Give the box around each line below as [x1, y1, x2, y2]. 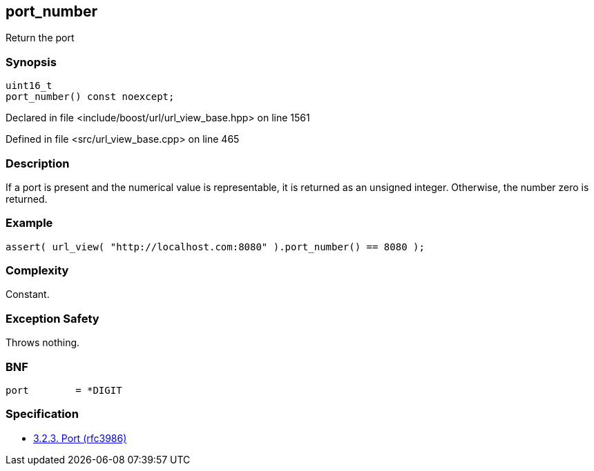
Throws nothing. [6, 337, 80, 349]
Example [6, 216, 53, 230]
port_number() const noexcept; [6, 91, 175, 103]
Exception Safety [6, 311, 99, 325]
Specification [6, 407, 79, 421]
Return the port [6, 32, 75, 44]
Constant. [6, 288, 50, 301]
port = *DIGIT [6, 384, 122, 396]
